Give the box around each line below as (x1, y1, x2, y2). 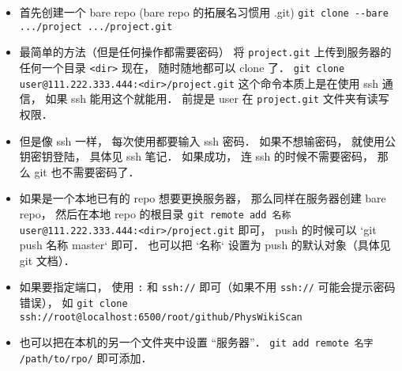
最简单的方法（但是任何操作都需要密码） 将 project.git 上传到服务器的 (19, 44, 392, 60)
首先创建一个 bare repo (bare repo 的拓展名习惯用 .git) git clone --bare (19, 4, 389, 20)
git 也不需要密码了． (34, 163, 140, 180)
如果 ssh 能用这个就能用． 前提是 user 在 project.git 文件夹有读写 (45, 90, 389, 107)
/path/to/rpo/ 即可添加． (19, 350, 152, 366)
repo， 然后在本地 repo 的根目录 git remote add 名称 (19, 205, 291, 221)
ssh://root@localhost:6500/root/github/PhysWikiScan (19, 311, 302, 323)
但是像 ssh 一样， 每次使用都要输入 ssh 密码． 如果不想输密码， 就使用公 (19, 132, 396, 149)
